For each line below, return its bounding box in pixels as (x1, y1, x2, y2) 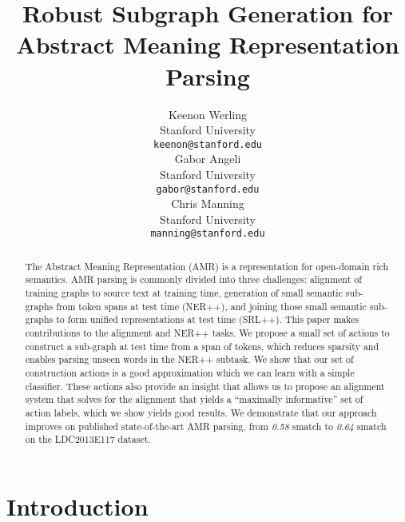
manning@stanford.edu (150, 228, 265, 240)
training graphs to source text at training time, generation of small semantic (25, 286, 343, 300)
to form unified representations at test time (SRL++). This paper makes (56, 313, 359, 326)
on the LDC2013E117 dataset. (25, 432, 151, 446)
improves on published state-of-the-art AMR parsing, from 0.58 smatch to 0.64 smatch (25, 419, 387, 432)
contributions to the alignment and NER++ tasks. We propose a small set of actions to (25, 326, 390, 340)
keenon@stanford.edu (153, 138, 263, 150)
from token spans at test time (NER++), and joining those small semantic (56, 299, 367, 313)
